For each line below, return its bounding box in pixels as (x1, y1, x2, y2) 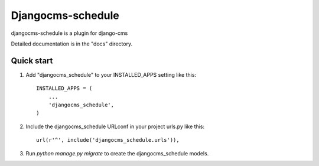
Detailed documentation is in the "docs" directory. (11, 40, 133, 47)
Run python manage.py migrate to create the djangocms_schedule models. (25, 149, 209, 157)
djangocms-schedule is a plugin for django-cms (11, 30, 128, 37)
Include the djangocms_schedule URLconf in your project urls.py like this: (25, 123, 205, 130)
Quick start (11, 56, 53, 66)
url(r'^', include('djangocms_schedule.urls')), (36, 136, 180, 144)
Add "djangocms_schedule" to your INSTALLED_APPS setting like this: (25, 71, 197, 78)
